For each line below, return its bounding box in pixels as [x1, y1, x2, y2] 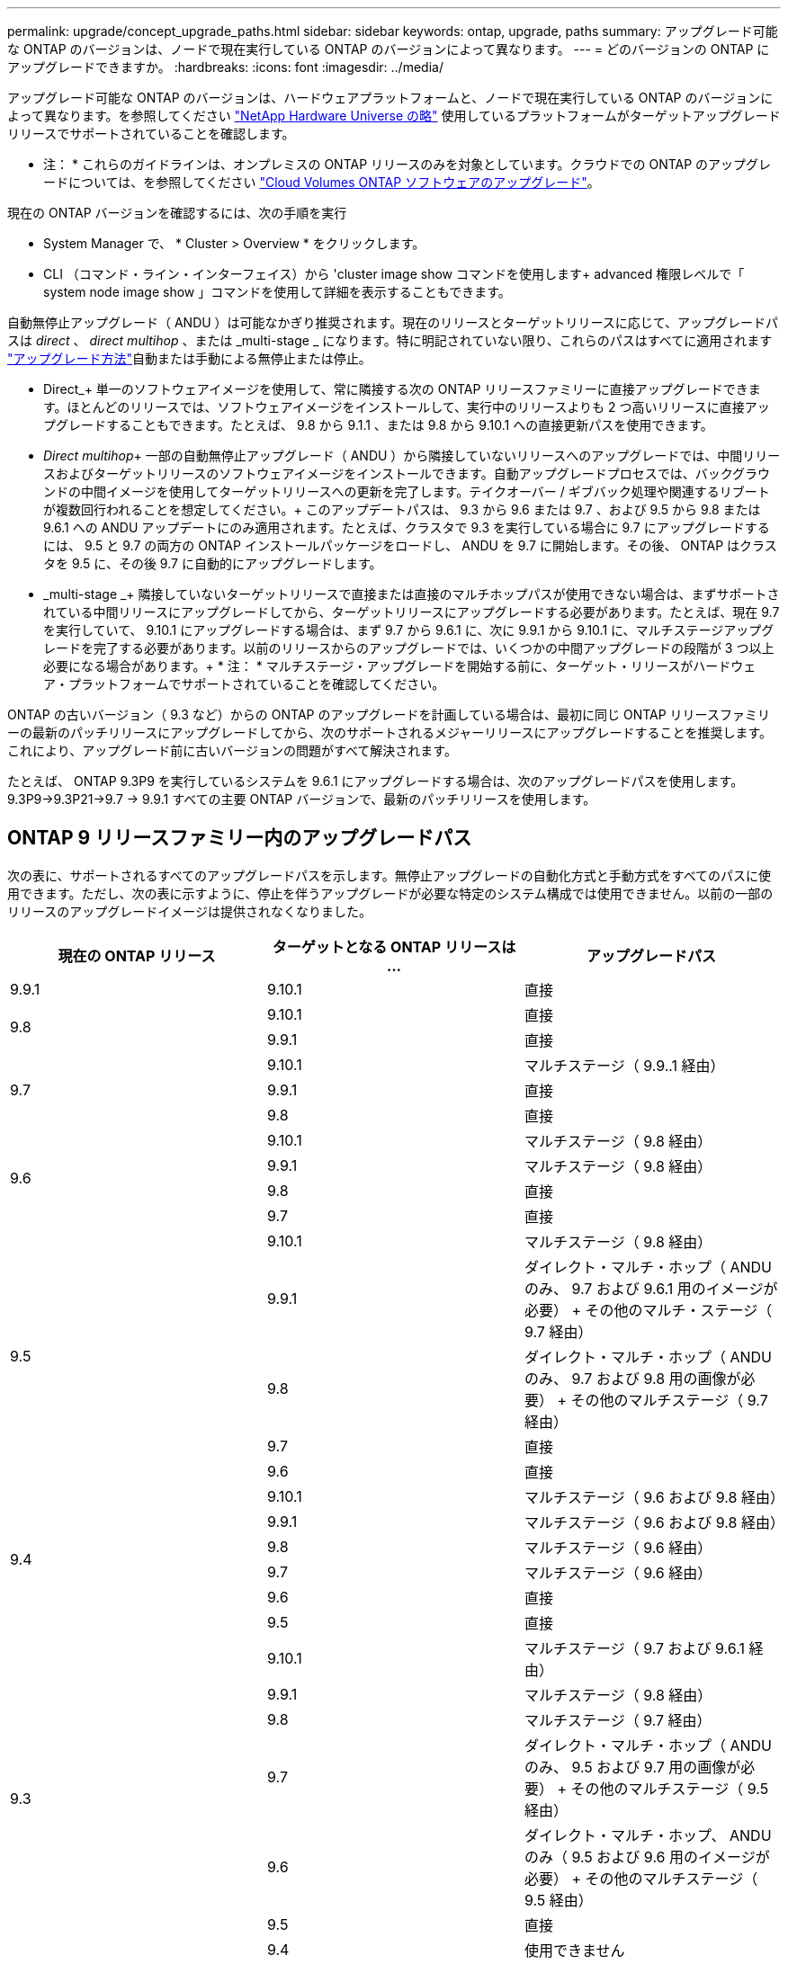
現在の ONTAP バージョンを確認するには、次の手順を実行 [7, 205, 347, 220]
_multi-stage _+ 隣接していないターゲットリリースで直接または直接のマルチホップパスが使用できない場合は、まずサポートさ [43, 586, 780, 602]
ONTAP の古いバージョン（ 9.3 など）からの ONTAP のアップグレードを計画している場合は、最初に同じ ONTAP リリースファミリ [7, 707, 770, 722]
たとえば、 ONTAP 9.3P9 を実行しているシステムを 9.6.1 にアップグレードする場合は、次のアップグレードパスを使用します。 [7, 773, 744, 789]
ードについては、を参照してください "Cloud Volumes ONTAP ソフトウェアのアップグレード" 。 [43, 174, 600, 190]
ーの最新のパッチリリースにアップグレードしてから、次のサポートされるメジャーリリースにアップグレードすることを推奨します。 [7, 725, 773, 740]
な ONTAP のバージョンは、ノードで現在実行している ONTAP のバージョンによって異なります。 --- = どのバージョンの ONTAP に [7, 41, 770, 57]
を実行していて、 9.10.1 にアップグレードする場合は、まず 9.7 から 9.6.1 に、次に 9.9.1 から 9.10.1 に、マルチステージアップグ [43, 622, 775, 638]
